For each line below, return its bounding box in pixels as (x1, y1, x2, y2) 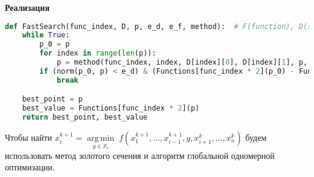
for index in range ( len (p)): (39, 49, 156, 58)
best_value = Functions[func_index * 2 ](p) (22, 104, 200, 113)
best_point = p (22, 95, 83, 104)
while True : (22, 31, 70, 40)
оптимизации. (5, 161, 55, 173)
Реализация (5, 1, 50, 13)
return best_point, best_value (22, 113, 148, 122)
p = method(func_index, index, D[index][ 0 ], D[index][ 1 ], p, (56, 58, 308, 67)
